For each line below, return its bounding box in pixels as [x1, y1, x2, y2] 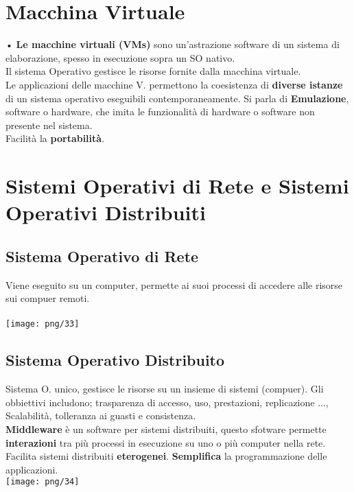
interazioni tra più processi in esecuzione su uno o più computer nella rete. [5, 435, 326, 449]
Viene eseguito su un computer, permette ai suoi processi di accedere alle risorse [5, 277, 343, 292]
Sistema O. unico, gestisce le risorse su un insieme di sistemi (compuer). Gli [5, 382, 324, 396]
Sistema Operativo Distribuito [5, 349, 225, 371]
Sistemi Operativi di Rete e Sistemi [5, 172, 349, 200]
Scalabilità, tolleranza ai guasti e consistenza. [5, 408, 196, 423]
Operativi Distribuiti [5, 198, 206, 226]
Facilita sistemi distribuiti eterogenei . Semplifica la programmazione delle [5, 449, 327, 463]
